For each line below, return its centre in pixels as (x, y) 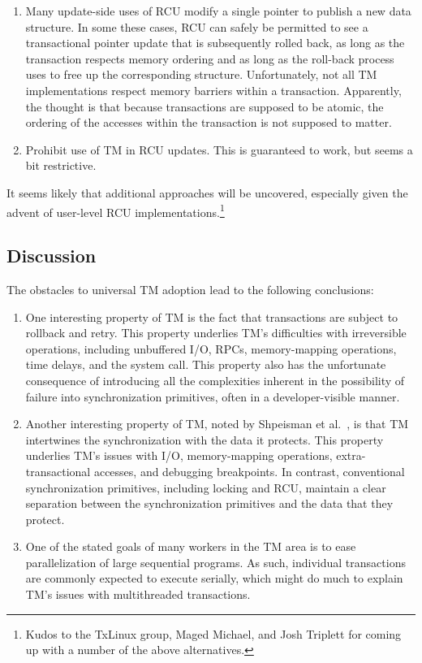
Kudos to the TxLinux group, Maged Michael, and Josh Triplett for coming (213, 633)
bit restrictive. (61, 165)
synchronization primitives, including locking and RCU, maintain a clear (206, 487)
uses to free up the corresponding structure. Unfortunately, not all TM (201, 74)
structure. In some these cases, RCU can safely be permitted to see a (197, 26)
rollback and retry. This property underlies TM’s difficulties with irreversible (216, 333)
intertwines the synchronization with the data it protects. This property (205, 439)
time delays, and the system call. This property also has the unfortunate (206, 364)
